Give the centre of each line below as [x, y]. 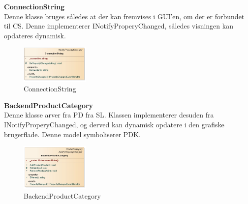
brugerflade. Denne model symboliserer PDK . [72, 134]
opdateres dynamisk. [35, 35]
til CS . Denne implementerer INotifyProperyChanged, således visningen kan [119, 26]
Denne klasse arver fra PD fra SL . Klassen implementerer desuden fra [109, 115]
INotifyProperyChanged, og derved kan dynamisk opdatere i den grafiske [114, 125]
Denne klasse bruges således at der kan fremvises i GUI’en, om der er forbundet [124, 16]
